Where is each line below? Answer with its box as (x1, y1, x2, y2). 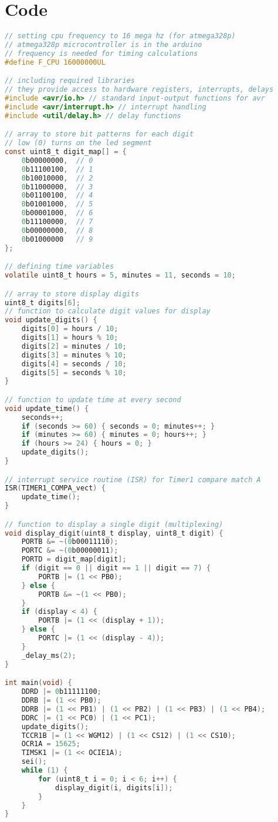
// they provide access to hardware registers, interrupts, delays (5, 85, 274, 94)
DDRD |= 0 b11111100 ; (21, 687, 101, 696)
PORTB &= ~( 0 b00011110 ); (21, 537, 118, 546)
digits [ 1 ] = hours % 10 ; (21, 333, 118, 342)
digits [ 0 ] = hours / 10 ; (21, 325, 118, 333)
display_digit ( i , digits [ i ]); (55, 783, 173, 792)
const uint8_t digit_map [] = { (5, 148, 127, 156)
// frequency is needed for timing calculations (5, 49, 198, 58)
